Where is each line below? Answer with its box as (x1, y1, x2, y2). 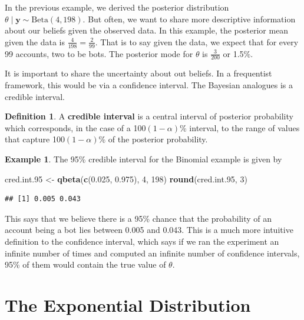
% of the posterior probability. (98, 133, 208, 145)
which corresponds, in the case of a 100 (5, 121, 146, 134)
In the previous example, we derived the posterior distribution (5, 1, 229, 13)
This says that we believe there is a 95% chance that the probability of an (5, 212, 272, 224)
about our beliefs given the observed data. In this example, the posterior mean (5, 24, 289, 36)
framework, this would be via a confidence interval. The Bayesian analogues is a (5, 79, 293, 91)
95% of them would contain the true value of (5, 258, 166, 271)
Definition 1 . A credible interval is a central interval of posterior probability (5, 110, 293, 122)
